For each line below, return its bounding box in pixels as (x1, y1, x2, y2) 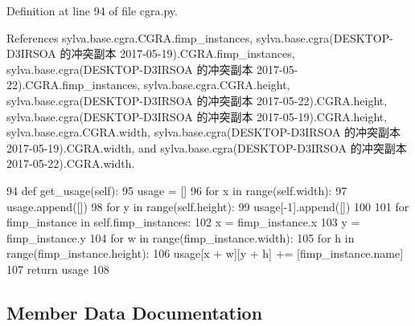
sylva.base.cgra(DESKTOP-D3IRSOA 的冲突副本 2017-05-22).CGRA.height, (6, 92, 388, 108)
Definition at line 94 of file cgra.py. (6, 2, 178, 18)
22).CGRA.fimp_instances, (6, 76, 141, 93)
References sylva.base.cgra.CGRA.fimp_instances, (6, 29, 253, 46)
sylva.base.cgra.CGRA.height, (143, 76, 290, 93)
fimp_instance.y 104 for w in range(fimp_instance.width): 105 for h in (6, 229, 355, 246)
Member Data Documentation (6, 300, 263, 324)
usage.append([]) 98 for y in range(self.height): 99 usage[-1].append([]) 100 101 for (6, 198, 409, 214)
